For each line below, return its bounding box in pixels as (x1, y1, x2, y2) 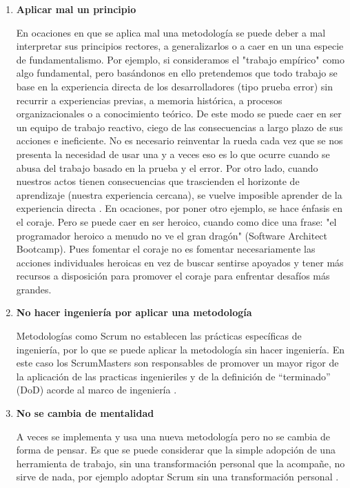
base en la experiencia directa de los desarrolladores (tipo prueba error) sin (16, 79, 333, 93)
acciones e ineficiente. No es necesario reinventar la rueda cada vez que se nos (16, 133, 343, 148)
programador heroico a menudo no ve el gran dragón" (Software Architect (16, 228, 328, 242)
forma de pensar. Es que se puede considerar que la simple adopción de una (16, 442, 336, 457)
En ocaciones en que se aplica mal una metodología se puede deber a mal (16, 25, 326, 39)
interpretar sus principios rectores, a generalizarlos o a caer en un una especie (16, 39, 344, 53)
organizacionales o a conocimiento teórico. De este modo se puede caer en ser (16, 106, 342, 121)
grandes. (16, 282, 52, 296)
